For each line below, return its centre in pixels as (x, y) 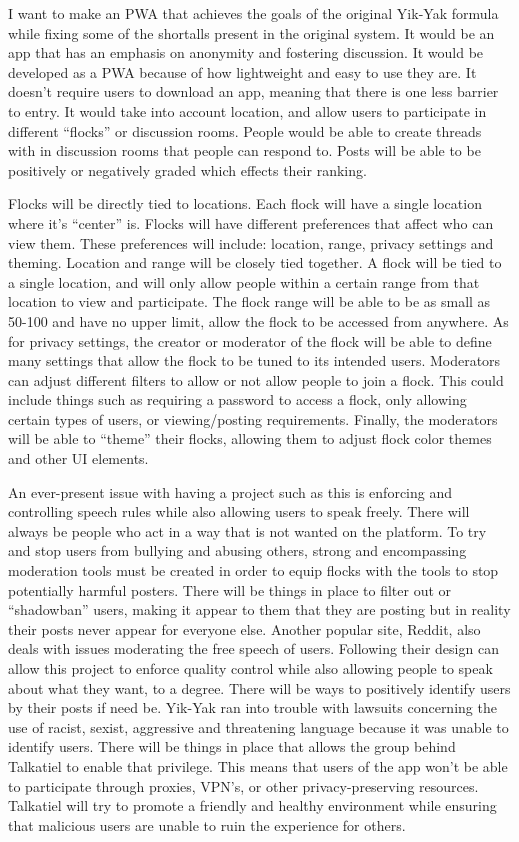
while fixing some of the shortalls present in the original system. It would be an (251, 32)
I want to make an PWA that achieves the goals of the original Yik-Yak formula (253, 13)
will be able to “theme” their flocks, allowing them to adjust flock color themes (250, 438)
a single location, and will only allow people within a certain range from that (244, 281)
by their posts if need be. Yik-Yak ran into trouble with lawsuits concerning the (252, 707)
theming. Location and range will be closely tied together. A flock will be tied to (255, 262)
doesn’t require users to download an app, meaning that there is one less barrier (253, 91)
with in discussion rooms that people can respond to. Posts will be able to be (244, 150)
